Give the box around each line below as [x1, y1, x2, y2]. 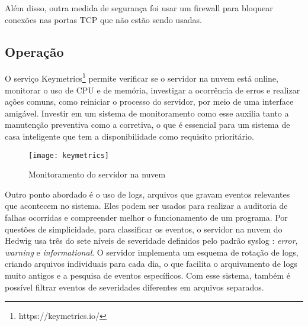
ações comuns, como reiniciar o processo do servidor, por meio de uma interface [5, 95, 294, 108]
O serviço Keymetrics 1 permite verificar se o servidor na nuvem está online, [5, 70, 278, 85]
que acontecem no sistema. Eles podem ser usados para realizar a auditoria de [5, 199, 288, 212]
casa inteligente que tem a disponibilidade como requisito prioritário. [5, 130, 254, 143]
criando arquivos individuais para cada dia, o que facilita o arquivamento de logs [5, 257, 297, 270]
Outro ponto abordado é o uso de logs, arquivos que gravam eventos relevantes [5, 188, 290, 200]
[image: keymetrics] [28, 151, 110, 160]
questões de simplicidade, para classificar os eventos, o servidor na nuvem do [5, 222, 283, 235]
